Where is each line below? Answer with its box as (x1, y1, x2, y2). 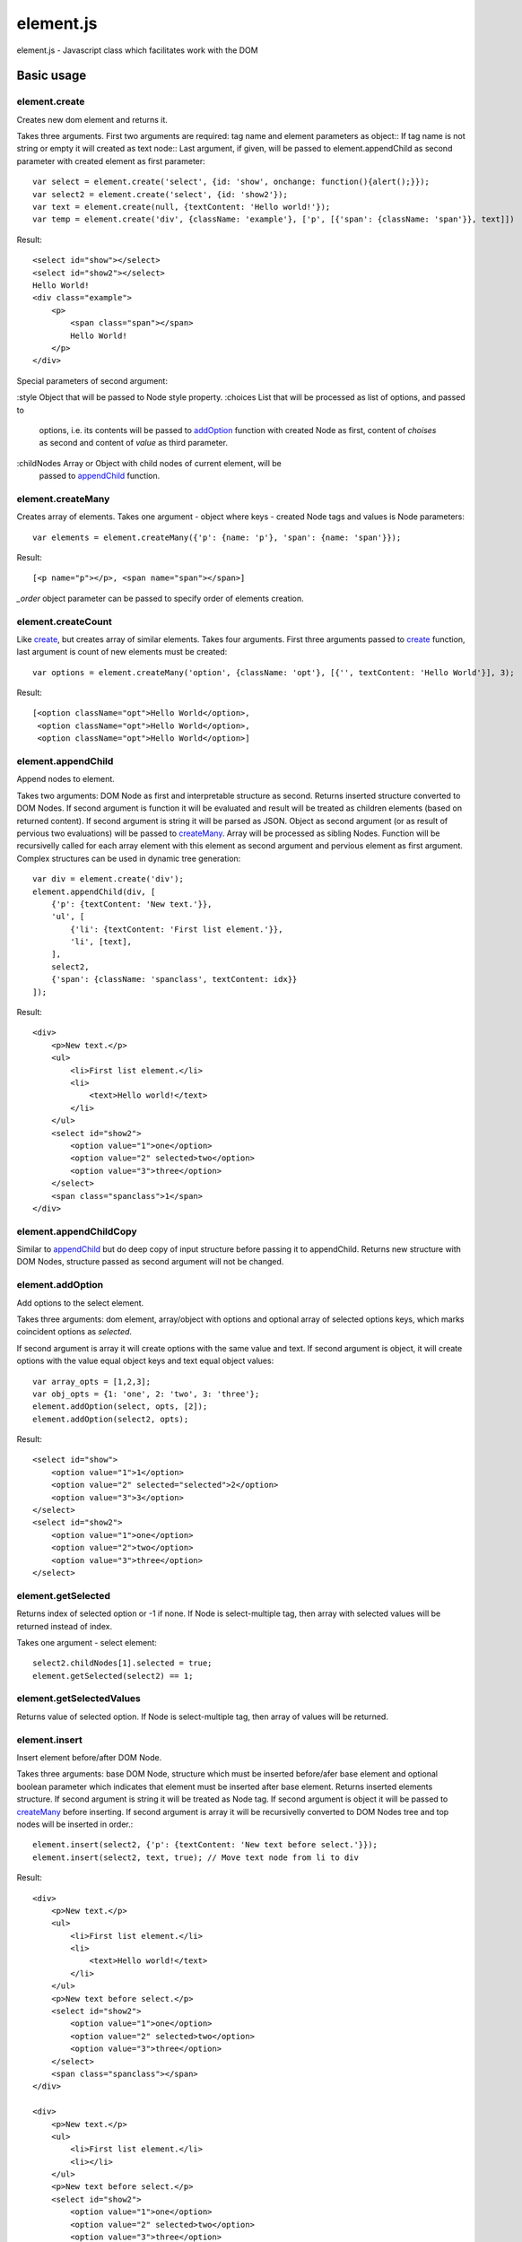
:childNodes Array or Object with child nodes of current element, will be (16, 457, 282, 468)
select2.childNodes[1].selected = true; (32, 1658, 213, 1668)
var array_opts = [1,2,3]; (32, 1377, 152, 1386)
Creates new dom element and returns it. (16, 114, 168, 125)
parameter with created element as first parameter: (16, 155, 205, 166)
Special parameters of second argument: (16, 375, 168, 386)
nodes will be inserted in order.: (16, 1819, 134, 1829)
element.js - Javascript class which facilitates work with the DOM (16, 45, 259, 56)
